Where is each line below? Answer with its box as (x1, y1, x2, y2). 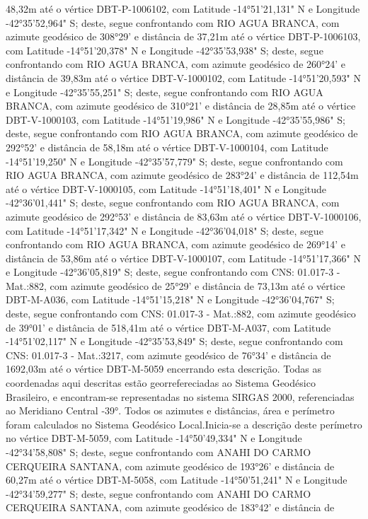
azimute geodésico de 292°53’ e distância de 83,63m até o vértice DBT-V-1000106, (6, 209, 362, 223)
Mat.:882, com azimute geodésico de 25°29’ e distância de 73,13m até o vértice (6, 278, 345, 293)
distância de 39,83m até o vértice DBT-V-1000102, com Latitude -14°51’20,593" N (6, 70, 361, 85)
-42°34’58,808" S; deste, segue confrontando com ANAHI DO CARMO (6, 445, 311, 459)
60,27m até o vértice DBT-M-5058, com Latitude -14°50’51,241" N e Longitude (6, 472, 347, 487)
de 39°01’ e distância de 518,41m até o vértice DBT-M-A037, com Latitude (6, 320, 331, 334)
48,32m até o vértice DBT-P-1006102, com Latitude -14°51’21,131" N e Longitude (6, 1, 360, 16)
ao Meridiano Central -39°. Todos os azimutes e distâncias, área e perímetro (6, 403, 335, 418)
